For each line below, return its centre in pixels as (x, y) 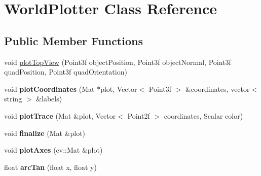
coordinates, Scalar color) (203, 115)
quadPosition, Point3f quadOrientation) (66, 72)
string (13, 99)
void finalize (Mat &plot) (45, 133)
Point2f (139, 115)
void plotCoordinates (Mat (49, 89)
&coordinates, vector (217, 89)
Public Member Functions (73, 40)
